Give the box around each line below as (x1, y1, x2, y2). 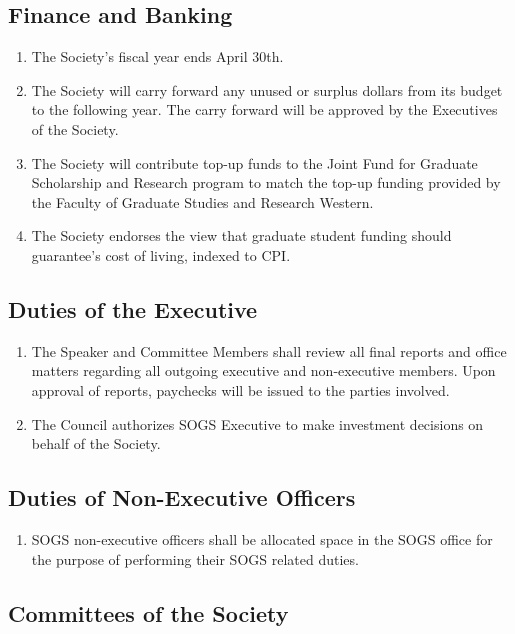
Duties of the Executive (8, 293, 258, 324)
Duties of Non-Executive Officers (8, 482, 356, 513)
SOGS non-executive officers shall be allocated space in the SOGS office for (31, 528, 493, 549)
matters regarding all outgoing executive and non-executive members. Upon (31, 360, 496, 381)
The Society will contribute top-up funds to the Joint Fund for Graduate (31, 152, 478, 173)
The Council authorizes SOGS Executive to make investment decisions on (31, 413, 484, 434)
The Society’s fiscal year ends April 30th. (31, 46, 284, 67)
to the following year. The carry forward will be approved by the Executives (31, 99, 498, 120)
